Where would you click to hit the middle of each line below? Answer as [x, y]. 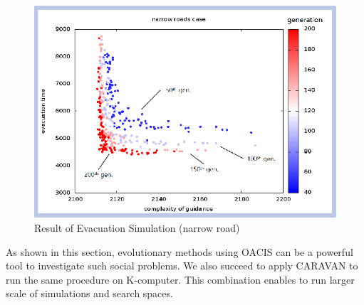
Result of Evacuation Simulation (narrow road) [137, 228]
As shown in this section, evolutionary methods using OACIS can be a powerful [180, 251]
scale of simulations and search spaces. [89, 293]
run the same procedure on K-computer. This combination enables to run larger [180, 279]
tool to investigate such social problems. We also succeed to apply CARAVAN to [182, 266]
